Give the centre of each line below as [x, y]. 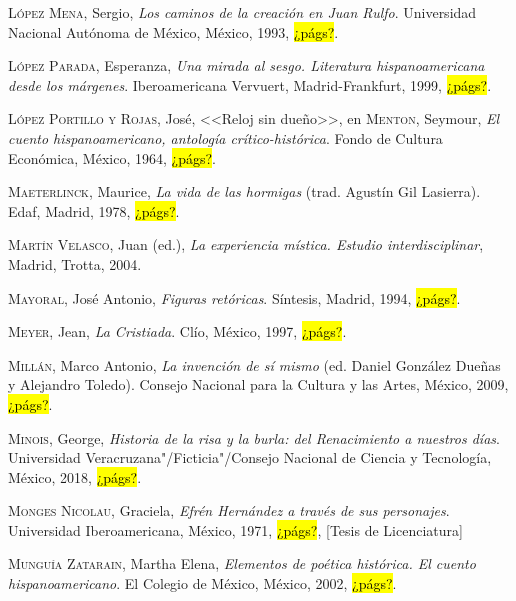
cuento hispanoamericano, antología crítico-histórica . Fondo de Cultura [225, 137]
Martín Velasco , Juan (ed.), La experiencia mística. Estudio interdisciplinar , [246, 244]
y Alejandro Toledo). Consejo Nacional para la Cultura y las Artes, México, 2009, [258, 384]
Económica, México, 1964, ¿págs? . [112, 157]
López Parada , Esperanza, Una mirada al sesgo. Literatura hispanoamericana [246, 65]
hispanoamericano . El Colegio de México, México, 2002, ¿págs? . [202, 583]
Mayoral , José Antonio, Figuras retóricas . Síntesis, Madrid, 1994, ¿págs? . [234, 297]
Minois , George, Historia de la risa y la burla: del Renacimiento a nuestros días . [254, 437]
